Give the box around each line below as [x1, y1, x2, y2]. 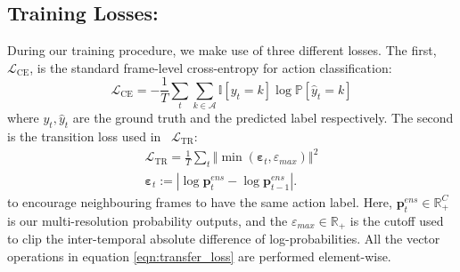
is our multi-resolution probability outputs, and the [7, 211, 288, 229]
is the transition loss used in [7, 126, 161, 145]
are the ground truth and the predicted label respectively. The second [72, 108, 454, 127]
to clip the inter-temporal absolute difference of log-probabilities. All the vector [7, 229, 440, 248]
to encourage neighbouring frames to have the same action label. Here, [7, 192, 392, 211]
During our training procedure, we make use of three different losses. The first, [7, 41, 437, 60]
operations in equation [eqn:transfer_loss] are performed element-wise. [7, 246, 391, 265]
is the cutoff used [349, 211, 444, 229]
